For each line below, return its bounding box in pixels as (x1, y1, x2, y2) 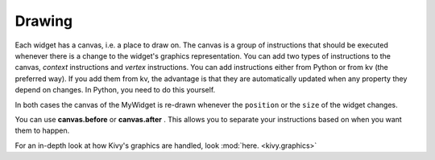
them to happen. (14, 125, 70, 136)
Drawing (14, 12, 73, 30)
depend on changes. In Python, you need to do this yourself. (14, 85, 216, 95)
